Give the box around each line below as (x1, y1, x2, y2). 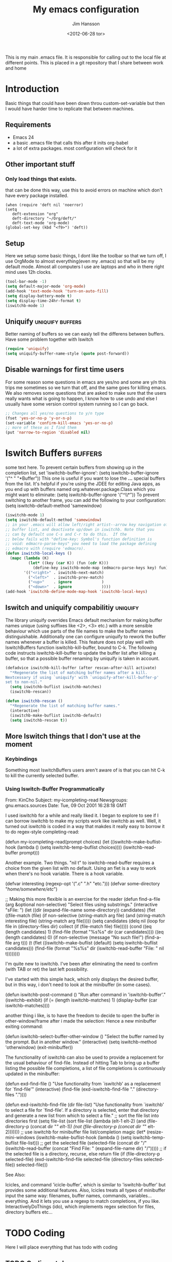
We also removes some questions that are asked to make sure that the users (5, 390, 166, 396)
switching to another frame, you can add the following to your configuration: (5, 497, 166, 503)
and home (5, 65, 27, 71)
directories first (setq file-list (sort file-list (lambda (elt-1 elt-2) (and (5, 1118, 146, 1124)
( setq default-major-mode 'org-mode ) (5, 284, 86, 289)
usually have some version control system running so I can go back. (5, 400, 149, 407)
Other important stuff (5, 160, 75, 169)
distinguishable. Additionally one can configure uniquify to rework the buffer (5, 633, 166, 639)
